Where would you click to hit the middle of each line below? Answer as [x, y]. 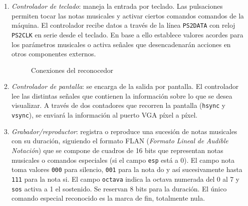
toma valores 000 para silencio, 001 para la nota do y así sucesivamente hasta [127, 169]
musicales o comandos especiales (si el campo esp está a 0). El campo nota [123, 160]
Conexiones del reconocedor [72, 70]
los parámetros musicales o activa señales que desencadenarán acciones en [121, 44]
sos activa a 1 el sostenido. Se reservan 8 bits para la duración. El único [119, 188]
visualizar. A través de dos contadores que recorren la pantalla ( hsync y [118, 105]
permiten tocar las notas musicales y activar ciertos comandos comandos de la [128, 15]
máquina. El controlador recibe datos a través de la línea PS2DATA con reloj [123, 25]
